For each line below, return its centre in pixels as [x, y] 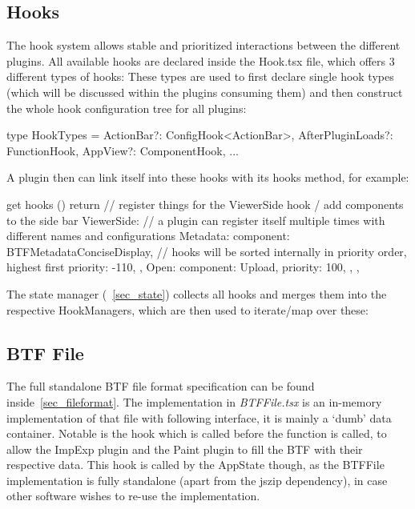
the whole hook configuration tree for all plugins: [127, 108]
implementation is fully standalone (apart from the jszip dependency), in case [197, 480]
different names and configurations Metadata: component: [148, 236]
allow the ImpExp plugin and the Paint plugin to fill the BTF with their [185, 449]
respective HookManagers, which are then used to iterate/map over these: [187, 309]
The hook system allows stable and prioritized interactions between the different [203, 45]
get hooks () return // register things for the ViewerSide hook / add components [205, 204]
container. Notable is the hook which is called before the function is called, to [197, 433]
